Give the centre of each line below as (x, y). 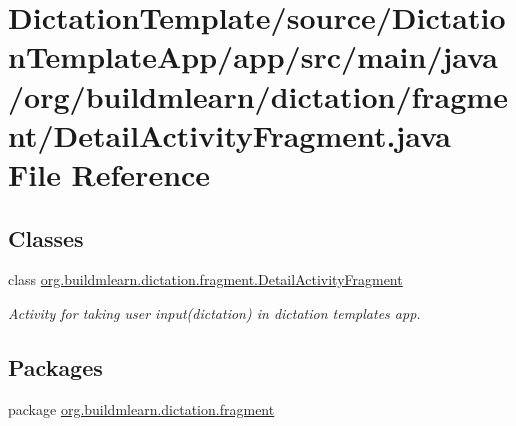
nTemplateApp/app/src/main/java (253, 56)
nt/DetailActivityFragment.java (229, 134)
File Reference (109, 173)
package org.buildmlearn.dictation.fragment (141, 408)
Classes (46, 237)
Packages (55, 366)
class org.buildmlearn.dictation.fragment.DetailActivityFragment (205, 279)
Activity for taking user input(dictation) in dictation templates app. (214, 312)
